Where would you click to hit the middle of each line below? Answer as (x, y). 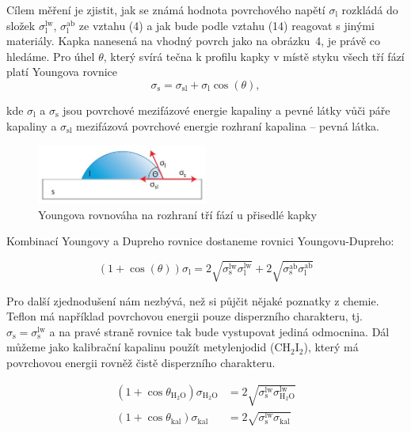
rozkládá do (370, 9)
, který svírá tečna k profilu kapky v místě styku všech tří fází (254, 56)
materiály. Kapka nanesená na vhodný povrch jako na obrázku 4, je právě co (193, 41)
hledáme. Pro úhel (51, 56)
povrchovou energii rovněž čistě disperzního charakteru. (141, 362)
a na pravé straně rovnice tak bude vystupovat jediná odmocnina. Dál (219, 331)
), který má (331, 347)
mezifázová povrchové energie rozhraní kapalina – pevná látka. (228, 125)
